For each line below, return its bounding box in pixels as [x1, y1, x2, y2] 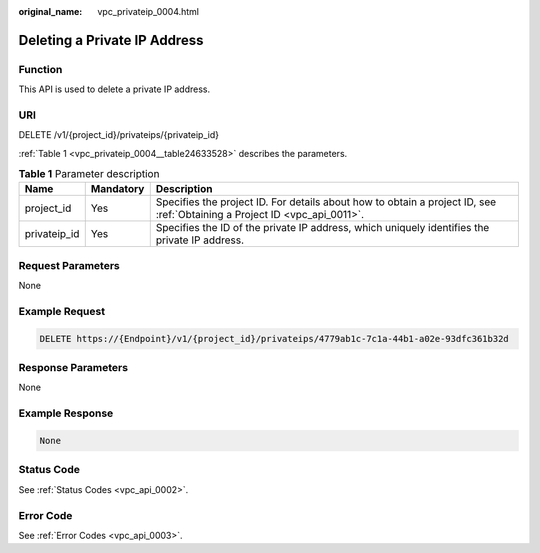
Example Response [18, 406, 114, 420]
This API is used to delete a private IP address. [18, 83, 211, 95]
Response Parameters [18, 361, 129, 375]
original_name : [18, 6, 83, 17]
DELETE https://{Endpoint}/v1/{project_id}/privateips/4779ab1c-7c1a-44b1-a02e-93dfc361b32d [39, 333, 509, 344]
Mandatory [90, 182, 145, 196]
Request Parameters [18, 258, 120, 272]
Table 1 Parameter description [18, 167, 160, 181]
